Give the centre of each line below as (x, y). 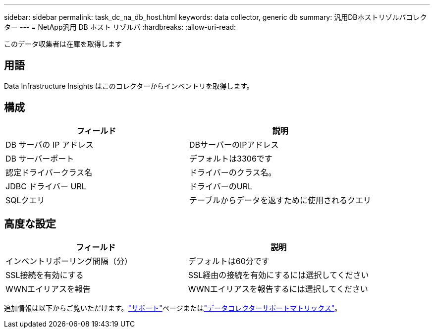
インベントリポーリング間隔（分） (69, 261)
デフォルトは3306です (231, 158)
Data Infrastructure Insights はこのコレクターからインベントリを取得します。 (129, 86)
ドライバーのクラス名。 (233, 172)
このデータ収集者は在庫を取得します (63, 44)
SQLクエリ (25, 200)
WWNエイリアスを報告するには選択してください (278, 289)
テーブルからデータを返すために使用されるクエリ (280, 200)
